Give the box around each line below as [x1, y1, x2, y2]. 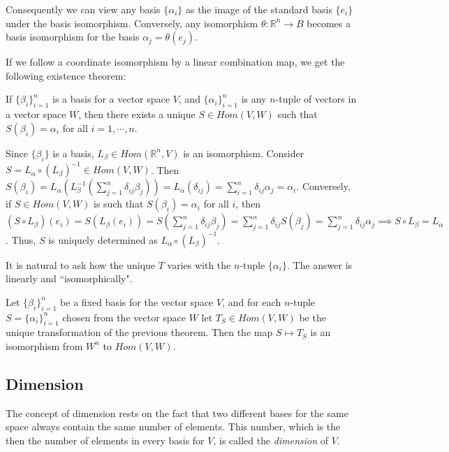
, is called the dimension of [213, 432, 329, 447]
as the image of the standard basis [185, 2, 332, 16]
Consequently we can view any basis [6, 2, 161, 16]
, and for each [222, 294, 281, 309]
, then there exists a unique [78, 107, 196, 122]
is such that [94, 196, 144, 211]
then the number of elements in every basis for [6, 432, 205, 447]
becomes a [307, 15, 351, 30]
